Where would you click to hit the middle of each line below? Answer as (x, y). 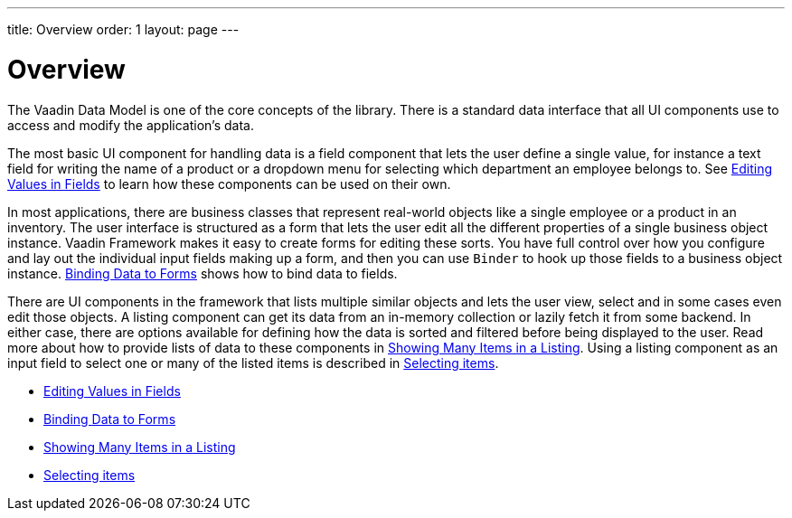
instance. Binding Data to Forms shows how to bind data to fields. (203, 273)
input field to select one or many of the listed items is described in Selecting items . (253, 363)
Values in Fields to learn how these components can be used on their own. (229, 184)
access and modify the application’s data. (131, 125)
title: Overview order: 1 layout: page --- (123, 29)
